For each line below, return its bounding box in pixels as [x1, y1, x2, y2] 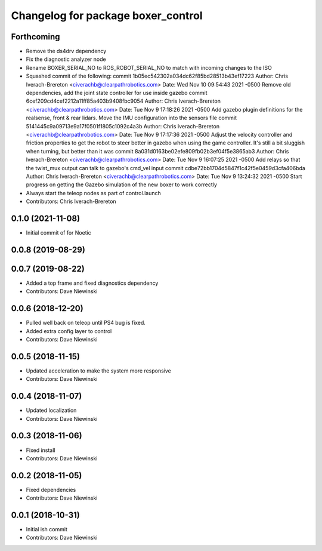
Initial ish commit [26, 526, 68, 533]
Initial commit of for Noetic [26, 229, 92, 236]
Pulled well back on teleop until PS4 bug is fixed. [26, 319, 146, 327]
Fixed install [26, 447, 55, 454]
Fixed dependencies [26, 486, 76, 493]
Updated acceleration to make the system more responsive [26, 367, 171, 374]
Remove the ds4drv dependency [26, 48, 107, 55]
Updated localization [26, 407, 77, 414]
